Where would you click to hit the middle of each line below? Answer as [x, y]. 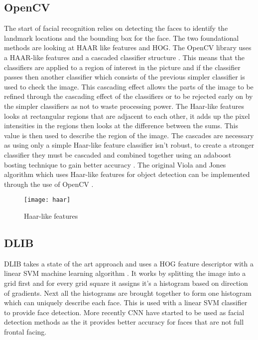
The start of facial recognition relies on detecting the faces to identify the [116, 28]
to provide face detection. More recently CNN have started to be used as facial [124, 312]
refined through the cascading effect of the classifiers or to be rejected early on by [129, 96]
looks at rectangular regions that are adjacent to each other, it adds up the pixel [127, 116]
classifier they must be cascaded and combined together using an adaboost [118, 154]
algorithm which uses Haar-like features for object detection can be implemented [127, 174]
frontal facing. [25, 331]
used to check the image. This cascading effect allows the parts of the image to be [129, 86]
